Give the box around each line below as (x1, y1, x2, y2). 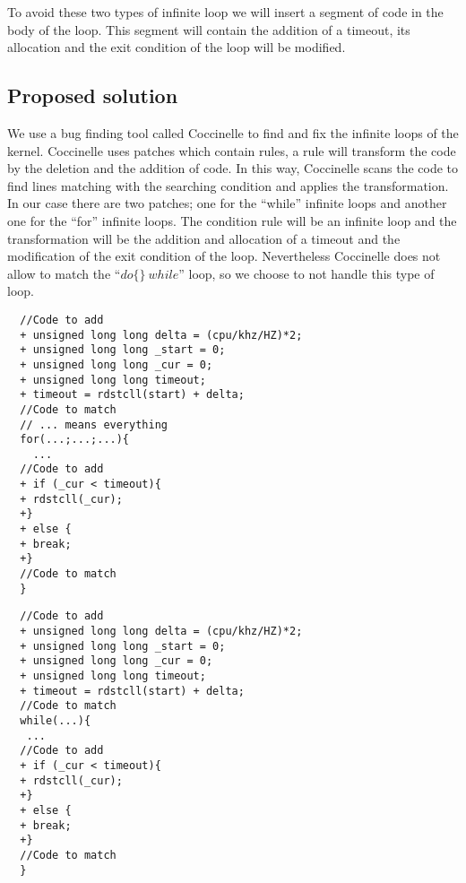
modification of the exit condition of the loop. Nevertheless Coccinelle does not (7, 247, 441, 265)
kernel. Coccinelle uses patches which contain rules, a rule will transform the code (7, 141, 456, 160)
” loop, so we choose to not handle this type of (178, 264, 435, 282)
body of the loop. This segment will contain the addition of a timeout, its (7, 20, 410, 39)
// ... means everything (20, 418, 168, 431)
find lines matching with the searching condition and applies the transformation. (7, 176, 449, 195)
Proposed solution (7, 82, 178, 109)
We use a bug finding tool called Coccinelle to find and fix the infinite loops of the (7, 123, 459, 142)
